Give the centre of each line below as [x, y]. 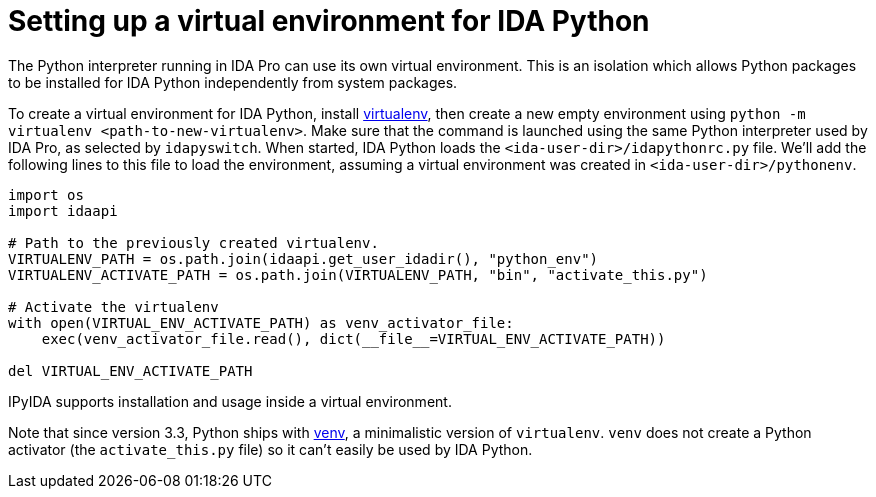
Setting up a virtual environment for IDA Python [329, 21]
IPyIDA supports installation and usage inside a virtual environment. [230, 401]
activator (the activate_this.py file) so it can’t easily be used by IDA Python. [270, 449]
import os [46, 194]
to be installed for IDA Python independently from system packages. [233, 82]
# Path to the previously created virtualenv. [193, 242]
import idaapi [63, 210]
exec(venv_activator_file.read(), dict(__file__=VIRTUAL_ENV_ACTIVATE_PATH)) [353, 338]
